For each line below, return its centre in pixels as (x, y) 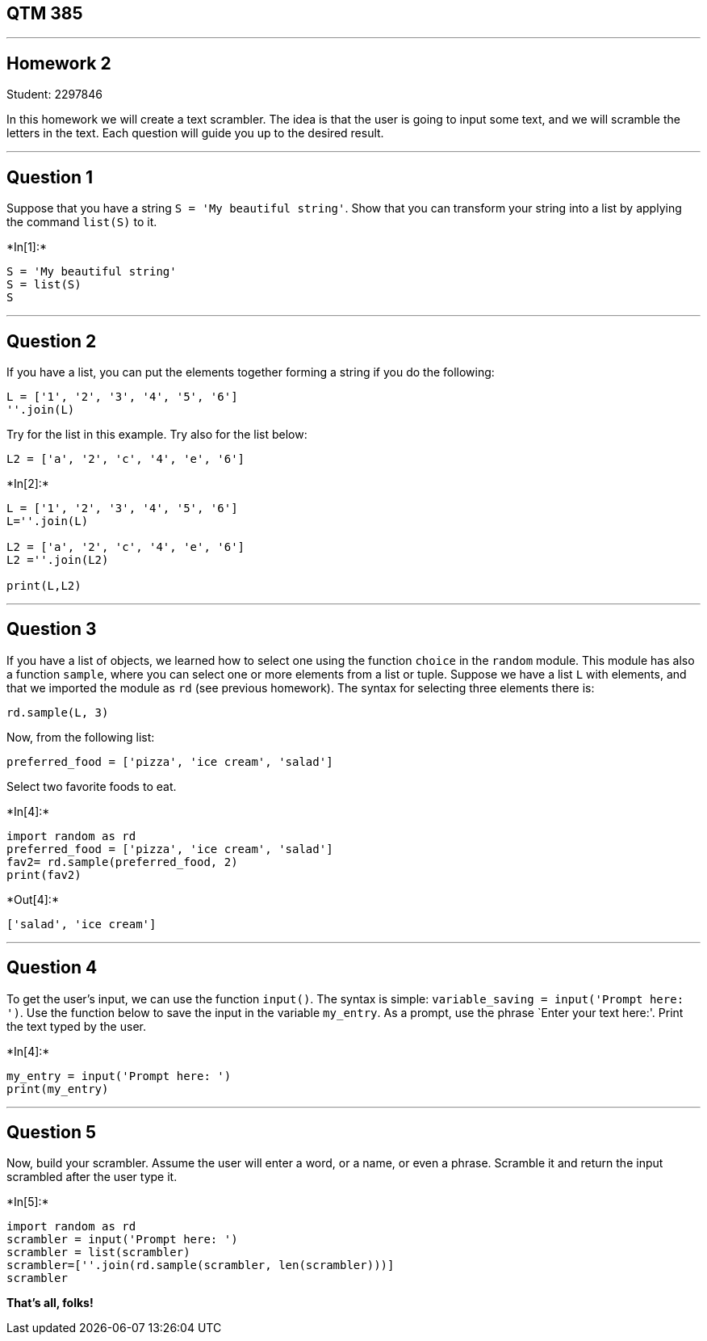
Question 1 (50, 177)
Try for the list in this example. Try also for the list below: (157, 434)
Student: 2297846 (54, 95)
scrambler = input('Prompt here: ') (122, 1240)
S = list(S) (44, 285)
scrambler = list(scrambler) (98, 1253)
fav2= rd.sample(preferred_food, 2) (122, 862)
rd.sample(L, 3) (58, 712)
